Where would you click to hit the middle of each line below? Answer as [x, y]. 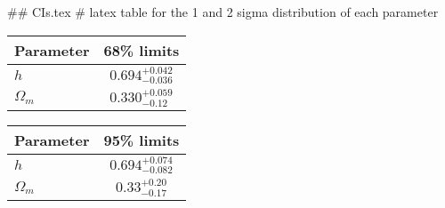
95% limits [142, 140]
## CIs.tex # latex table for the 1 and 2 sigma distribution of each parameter [223, 12]
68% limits [142, 50]
